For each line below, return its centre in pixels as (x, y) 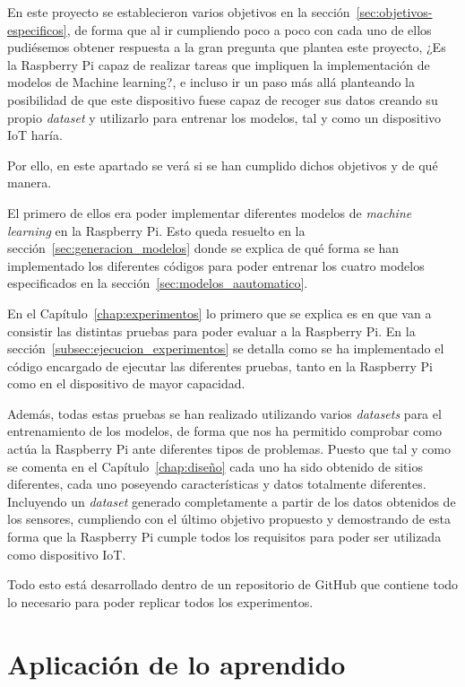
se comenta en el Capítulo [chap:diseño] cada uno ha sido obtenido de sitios (215, 466)
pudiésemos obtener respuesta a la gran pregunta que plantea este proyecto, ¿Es (227, 47)
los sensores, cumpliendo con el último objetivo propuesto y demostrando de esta (229, 519)
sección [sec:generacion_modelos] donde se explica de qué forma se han (203, 248)
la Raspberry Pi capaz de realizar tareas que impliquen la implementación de (219, 64)
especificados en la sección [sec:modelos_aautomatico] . (158, 283)
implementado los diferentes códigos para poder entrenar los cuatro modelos (216, 265)
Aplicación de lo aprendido (177, 663)
